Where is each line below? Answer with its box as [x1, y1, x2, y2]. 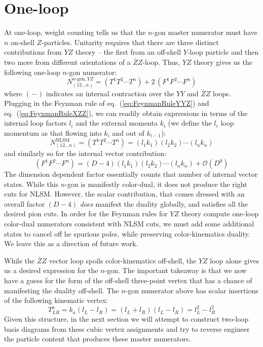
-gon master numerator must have [152, 27, 257, 37]
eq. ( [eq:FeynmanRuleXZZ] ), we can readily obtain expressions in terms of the [4, 107, 248, 118]
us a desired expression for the [4, 265, 98, 276]
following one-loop [4, 66, 60, 77]
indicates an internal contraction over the [46, 88, 174, 98]
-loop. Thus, [142, 56, 180, 67]
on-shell [11, 36, 34, 47]
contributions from [4, 47, 62, 57]
